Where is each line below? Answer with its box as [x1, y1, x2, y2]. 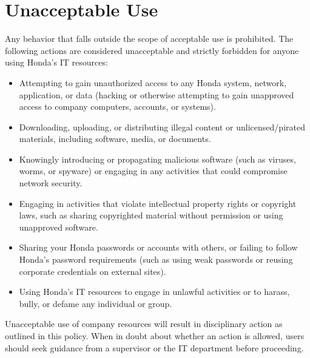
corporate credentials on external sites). [19, 265, 166, 277]
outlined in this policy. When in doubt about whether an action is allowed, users [5, 329, 305, 342]
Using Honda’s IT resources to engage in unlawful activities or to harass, [19, 285, 290, 298]
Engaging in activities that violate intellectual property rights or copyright [19, 197, 297, 209]
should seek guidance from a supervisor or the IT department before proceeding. [5, 341, 304, 354]
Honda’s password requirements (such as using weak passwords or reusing [19, 253, 293, 266]
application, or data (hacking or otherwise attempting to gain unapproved [19, 88, 294, 101]
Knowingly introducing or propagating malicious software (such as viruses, [19, 152, 296, 165]
